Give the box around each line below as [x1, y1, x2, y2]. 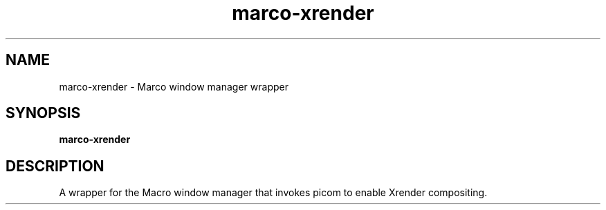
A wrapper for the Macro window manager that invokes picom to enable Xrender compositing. [59, 187, 488, 199]
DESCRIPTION [6, 157, 104, 175]
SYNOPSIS [6, 104, 81, 122]
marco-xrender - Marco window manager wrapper [59, 80, 288, 93]
